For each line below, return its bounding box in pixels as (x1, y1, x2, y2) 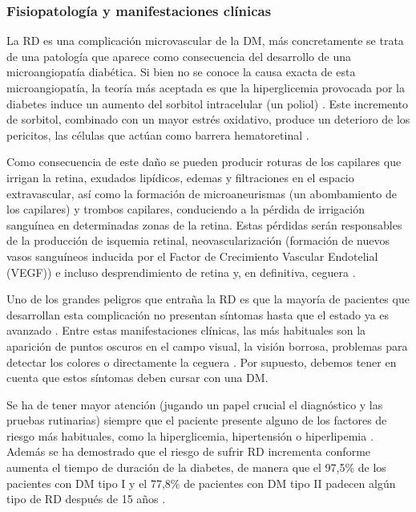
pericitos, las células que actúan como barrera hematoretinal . (6, 126, 309, 143)
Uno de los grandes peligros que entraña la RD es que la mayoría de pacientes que (6, 291, 410, 307)
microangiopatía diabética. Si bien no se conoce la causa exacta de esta (6, 63, 356, 80)
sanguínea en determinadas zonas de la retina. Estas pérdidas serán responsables (6, 216, 402, 233)
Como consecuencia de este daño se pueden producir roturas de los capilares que (6, 153, 402, 170)
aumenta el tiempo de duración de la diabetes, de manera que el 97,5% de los (6, 459, 386, 476)
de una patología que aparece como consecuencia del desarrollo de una (6, 47, 351, 64)
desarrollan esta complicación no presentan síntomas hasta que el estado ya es (6, 306, 390, 323)
